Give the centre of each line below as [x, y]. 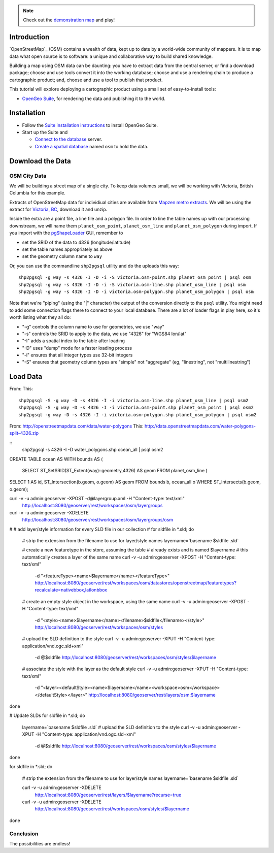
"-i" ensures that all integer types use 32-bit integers [77, 355]
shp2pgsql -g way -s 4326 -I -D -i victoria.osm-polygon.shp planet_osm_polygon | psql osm [136, 291]
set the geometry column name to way [62, 256]
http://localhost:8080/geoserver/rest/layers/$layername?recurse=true [108, 795]
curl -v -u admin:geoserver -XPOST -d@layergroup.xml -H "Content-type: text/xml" [97, 499]
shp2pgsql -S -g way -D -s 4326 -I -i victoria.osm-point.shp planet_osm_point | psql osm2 [136, 408]
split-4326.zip [24, 433]
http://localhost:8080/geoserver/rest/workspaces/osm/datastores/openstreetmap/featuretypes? [136, 583]
